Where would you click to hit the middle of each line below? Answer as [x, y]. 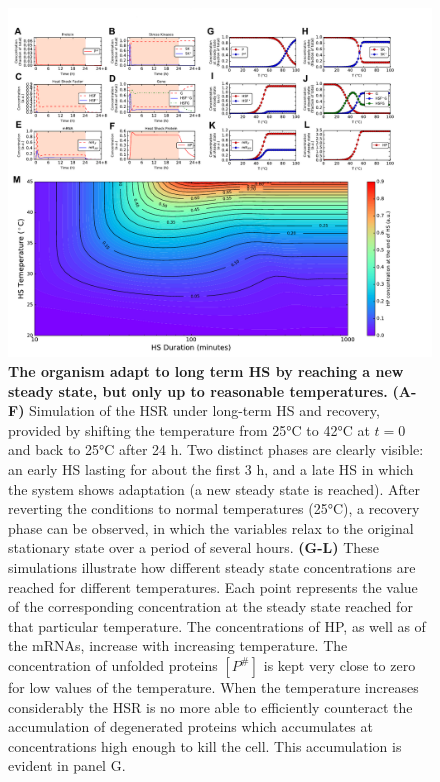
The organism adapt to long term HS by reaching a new [206, 371]
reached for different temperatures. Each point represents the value [213, 586]
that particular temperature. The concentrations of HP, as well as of [217, 625]
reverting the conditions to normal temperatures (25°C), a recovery [214, 508]
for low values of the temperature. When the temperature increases [213, 686]
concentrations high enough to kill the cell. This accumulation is [205, 745]
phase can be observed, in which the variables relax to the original [211, 527]
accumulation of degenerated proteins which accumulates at [190, 726]
